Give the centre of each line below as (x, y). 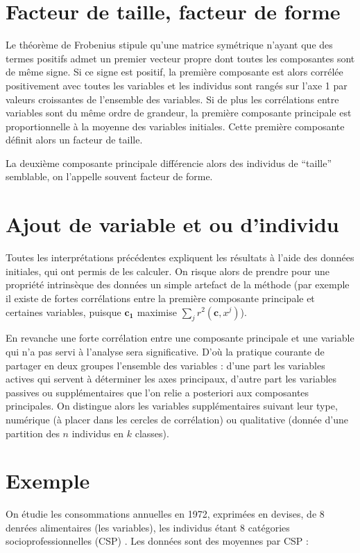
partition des (33, 433)
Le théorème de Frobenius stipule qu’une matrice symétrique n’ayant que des (169, 45)
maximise (157, 311)
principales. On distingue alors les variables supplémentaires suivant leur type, (172, 406)
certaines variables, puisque (63, 311)
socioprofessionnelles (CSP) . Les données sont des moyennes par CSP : (157, 541)
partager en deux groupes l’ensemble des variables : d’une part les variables (165, 365)
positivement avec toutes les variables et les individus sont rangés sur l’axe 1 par (177, 85)
